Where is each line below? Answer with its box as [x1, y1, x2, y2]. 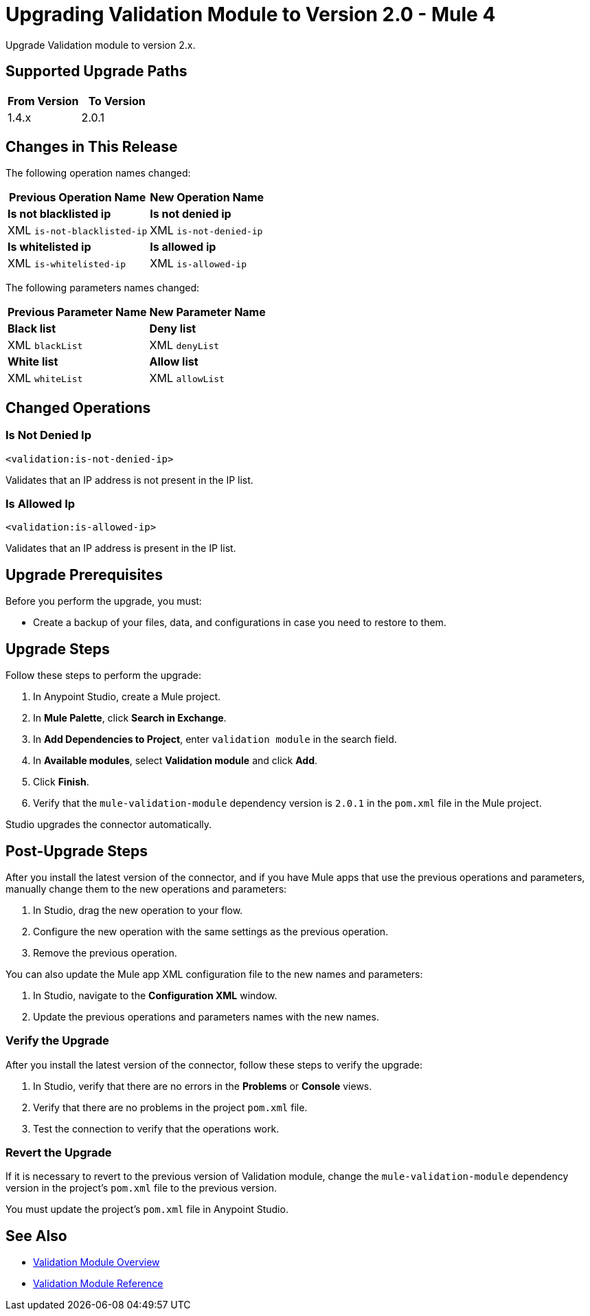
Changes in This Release [5, 138, 178, 156]
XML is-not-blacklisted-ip [8, 223, 148, 238]
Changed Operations [5, 399, 151, 416]
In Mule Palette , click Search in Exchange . [33, 712, 227, 724]
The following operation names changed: [5, 167, 191, 179]
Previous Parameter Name [8, 305, 147, 320]
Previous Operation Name [9, 190, 146, 205]
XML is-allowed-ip [150, 256, 247, 271]
